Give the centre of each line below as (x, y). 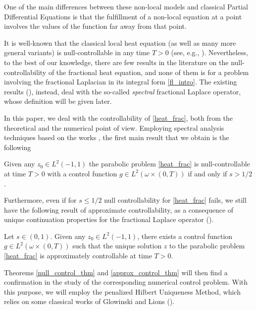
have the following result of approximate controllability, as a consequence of (119, 209)
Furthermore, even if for (40, 200)
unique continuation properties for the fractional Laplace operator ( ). (109, 219)
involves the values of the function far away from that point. (95, 26)
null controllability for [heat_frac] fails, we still (175, 200)
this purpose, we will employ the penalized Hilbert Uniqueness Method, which (122, 291)
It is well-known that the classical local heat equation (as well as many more (120, 42)
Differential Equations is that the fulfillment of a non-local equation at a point (123, 16)
